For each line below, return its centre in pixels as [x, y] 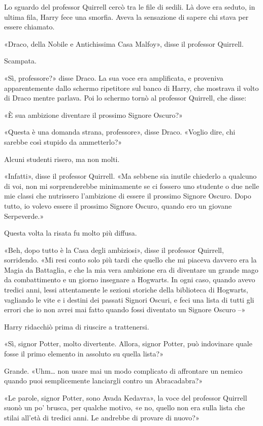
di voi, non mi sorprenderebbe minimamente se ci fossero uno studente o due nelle [132, 186]
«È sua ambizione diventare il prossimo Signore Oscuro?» [93, 114]
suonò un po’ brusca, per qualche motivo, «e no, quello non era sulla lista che [125, 407]
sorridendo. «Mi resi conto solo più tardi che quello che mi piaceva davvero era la [130, 260]
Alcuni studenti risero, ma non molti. [62, 159]
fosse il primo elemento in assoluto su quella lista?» [84, 354]
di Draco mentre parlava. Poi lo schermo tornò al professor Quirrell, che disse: [125, 98]
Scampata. [20, 61]
